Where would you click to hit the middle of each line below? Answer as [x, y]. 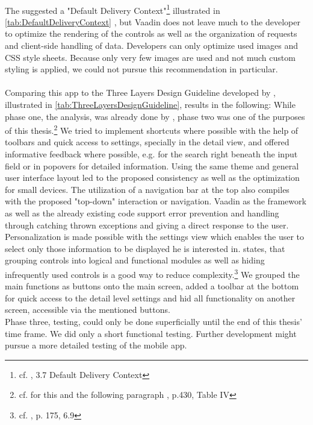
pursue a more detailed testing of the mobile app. [96, 345]
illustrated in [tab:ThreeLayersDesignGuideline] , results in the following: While [150, 104]
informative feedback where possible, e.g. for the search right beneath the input [151, 154]
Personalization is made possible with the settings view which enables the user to [155, 237]
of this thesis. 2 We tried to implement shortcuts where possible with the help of [152, 129]
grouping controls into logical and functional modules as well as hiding [135, 260]
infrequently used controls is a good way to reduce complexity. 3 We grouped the [152, 273]
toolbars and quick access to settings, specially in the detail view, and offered [147, 142]
